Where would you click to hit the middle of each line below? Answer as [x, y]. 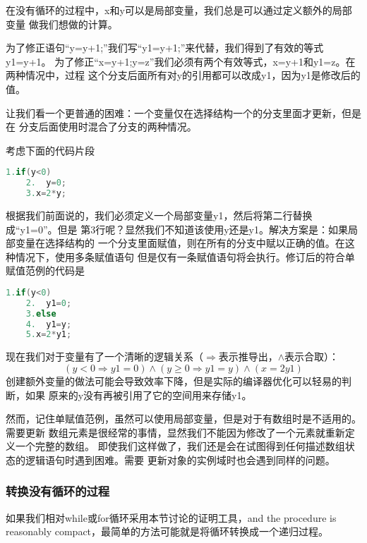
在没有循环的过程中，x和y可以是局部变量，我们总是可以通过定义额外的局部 [179, 10]
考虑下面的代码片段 [50, 150]
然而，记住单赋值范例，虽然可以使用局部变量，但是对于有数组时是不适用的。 [183, 419]
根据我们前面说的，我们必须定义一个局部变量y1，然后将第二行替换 [159, 215]
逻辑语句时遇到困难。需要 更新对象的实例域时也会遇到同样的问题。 [180, 459]
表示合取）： [312, 356]
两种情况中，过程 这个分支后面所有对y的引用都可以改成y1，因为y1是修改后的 [183, 75]
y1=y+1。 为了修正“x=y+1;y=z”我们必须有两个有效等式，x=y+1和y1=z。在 [181, 61]
